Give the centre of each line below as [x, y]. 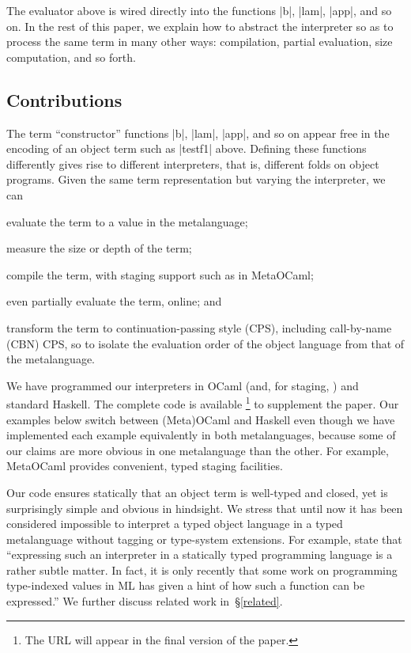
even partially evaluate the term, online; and [114, 301]
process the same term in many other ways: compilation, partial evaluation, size [200, 42]
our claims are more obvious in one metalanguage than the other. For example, [198, 450]
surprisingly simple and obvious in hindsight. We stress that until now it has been [205, 508]
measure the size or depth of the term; [99, 248]
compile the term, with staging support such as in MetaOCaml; [160, 274]
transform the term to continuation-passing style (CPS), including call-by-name [199, 327]
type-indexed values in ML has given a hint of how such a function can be [186, 585]
